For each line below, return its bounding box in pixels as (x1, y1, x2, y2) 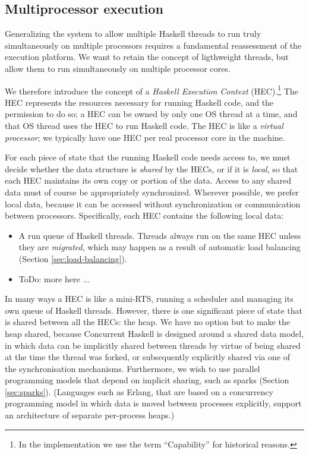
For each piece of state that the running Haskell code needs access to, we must (5, 151, 291, 163)
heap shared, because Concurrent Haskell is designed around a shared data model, (5, 327, 304, 339)
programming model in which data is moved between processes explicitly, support (5, 397, 302, 409)
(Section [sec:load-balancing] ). (18, 252, 127, 264)
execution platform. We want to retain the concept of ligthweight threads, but (5, 51, 289, 63)
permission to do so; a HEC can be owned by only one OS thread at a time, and (5, 108, 298, 120)
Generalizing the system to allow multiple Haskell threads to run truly (5, 27, 261, 40)
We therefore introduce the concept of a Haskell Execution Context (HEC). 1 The (5, 83, 298, 97)
